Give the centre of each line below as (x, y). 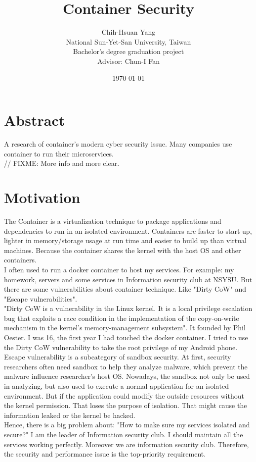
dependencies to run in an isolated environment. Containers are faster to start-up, (128, 231)
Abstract (35, 120)
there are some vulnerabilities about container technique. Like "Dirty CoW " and (125, 289)
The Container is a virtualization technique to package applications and (113, 221)
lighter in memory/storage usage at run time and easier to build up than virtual (125, 240)
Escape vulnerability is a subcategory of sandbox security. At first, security (118, 357)
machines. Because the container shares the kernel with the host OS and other (123, 250)
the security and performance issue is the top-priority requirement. (105, 454)
